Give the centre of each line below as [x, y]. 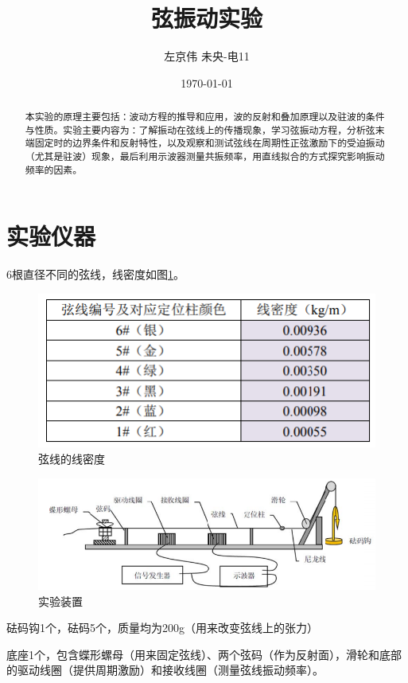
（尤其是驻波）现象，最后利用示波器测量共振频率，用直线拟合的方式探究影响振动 [205, 156]
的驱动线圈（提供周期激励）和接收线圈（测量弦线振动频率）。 [165, 670]
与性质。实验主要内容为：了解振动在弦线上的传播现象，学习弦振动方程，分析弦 [200, 129]
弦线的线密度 [72, 459]
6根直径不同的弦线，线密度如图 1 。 [95, 274]
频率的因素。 [54, 169]
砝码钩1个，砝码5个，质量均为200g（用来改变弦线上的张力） [162, 628]
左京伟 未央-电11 [207, 56]
